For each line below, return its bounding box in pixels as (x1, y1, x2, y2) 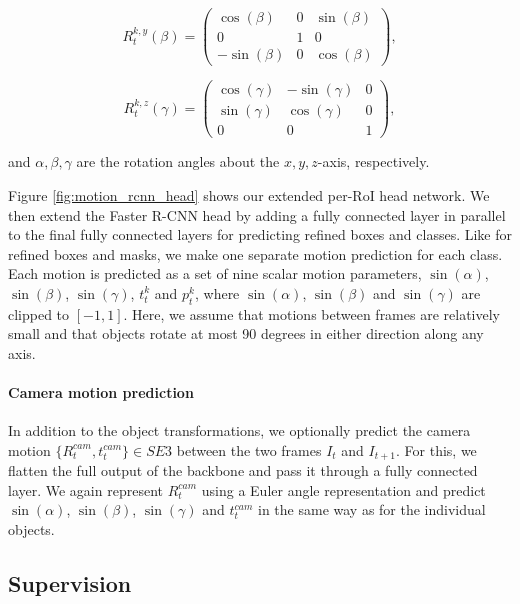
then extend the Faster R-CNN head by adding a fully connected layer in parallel (8, 204, 506, 225)
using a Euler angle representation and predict (201, 479, 486, 500)
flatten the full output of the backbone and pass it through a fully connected (8, 460, 478, 481)
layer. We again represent (8, 479, 163, 500)
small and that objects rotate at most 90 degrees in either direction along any (8, 323, 484, 344)
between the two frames (176, 439, 322, 460)
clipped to (8, 303, 70, 324)
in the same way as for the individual (258, 499, 486, 520)
